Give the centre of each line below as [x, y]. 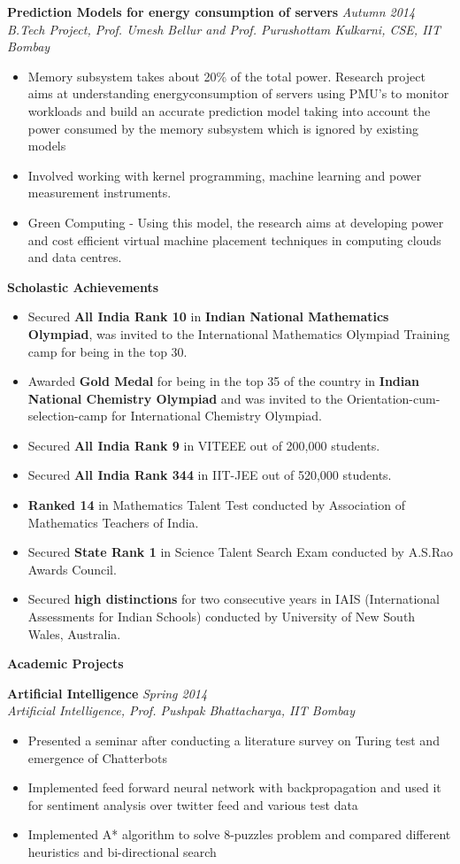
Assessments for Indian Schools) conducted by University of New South [222, 617]
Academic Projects [65, 663]
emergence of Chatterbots [98, 757]
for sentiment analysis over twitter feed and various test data [193, 804]
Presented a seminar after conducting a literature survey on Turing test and [234, 740]
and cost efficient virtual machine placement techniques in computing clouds [234, 239]
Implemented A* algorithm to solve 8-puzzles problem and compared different [239, 834]
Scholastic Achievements [83, 286]
